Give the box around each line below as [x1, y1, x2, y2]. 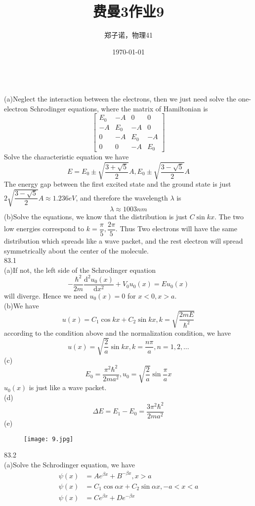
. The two [214, 211, 244, 222]
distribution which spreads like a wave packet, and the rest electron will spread [4, 235, 243, 246]
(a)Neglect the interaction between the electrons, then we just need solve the [4, 93, 236, 103]
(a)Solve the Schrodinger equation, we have [4, 459, 135, 469]
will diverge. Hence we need [4, 290, 87, 301]
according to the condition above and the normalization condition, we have [4, 327, 231, 338]
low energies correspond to [4, 223, 85, 234]
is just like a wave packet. [29, 382, 107, 393]
